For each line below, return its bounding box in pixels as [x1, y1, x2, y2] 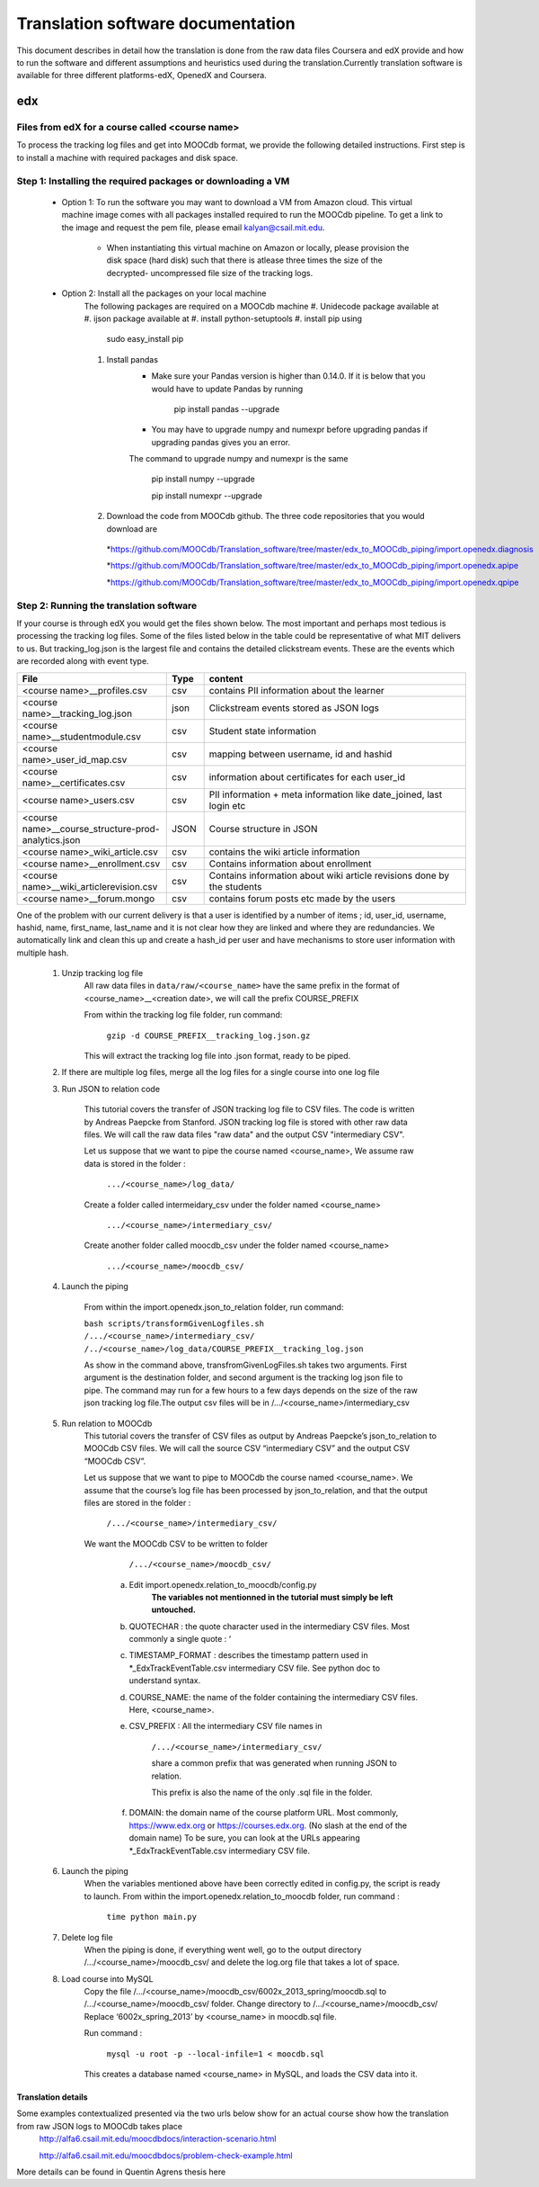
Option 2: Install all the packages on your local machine [61, 288, 267, 299]
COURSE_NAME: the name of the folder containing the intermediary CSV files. [128, 1691, 418, 1702]
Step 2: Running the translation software [16, 599, 198, 612]
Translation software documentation [16, 13, 296, 33]
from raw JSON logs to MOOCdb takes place [16, 2120, 183, 2131]
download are [106, 523, 157, 534]
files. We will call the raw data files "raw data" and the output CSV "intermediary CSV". [84, 1129, 405, 1140]
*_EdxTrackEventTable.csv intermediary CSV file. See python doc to [128, 1663, 381, 1673]
